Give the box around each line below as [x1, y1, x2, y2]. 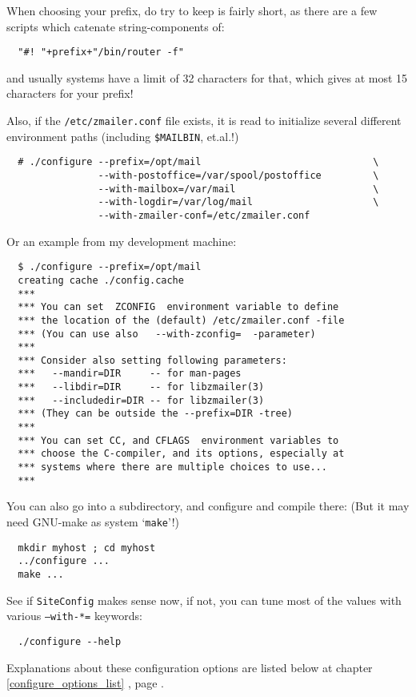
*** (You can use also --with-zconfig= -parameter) [18, 328, 316, 340]
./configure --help [18, 635, 122, 647]
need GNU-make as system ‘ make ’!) [6, 513, 179, 530]
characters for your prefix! [6, 85, 134, 102]
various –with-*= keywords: [6, 607, 142, 624]
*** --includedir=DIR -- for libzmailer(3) [18, 394, 265, 406]
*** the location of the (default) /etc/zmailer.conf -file [18, 314, 345, 326]
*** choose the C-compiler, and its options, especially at [18, 448, 345, 460]
